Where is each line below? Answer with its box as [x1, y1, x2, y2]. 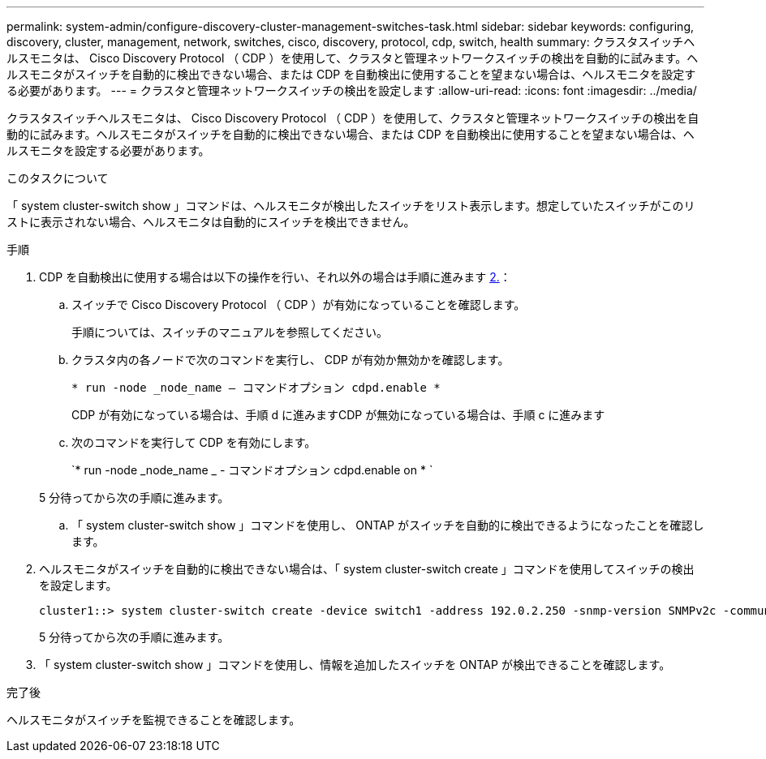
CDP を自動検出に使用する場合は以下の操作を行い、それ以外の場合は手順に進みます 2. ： [39, 270, 511, 284]
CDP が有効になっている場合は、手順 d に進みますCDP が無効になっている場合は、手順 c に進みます [71, 408, 605, 422]
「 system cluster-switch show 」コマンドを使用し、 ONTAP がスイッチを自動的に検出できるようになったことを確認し [71, 518, 704, 532]
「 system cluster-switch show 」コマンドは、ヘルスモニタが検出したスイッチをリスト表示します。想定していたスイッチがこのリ [6, 199, 695, 212]
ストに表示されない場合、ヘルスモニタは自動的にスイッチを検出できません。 [6, 215, 415, 229]
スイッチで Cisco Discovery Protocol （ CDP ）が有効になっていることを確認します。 [71, 298, 526, 311]
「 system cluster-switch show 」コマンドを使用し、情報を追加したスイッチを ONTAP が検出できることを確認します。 [39, 658, 671, 671]
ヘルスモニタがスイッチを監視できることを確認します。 [6, 713, 301, 727]
